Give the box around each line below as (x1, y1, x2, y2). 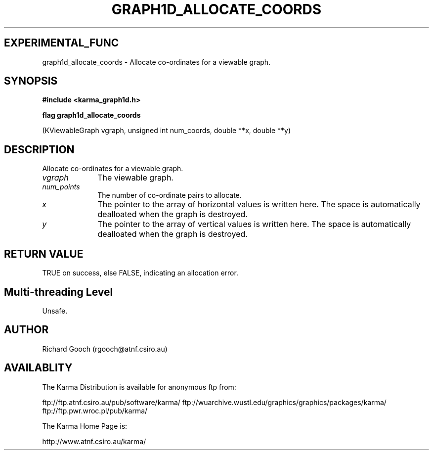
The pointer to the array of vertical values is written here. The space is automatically (97, 219, 411, 229)
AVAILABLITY (4, 362, 73, 374)
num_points (42, 182, 80, 191)
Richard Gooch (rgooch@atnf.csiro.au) (42, 344, 168, 353)
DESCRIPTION (4, 143, 75, 156)
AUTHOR (4, 323, 49, 336)
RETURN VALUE (4, 247, 84, 260)
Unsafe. (42, 306, 68, 315)
